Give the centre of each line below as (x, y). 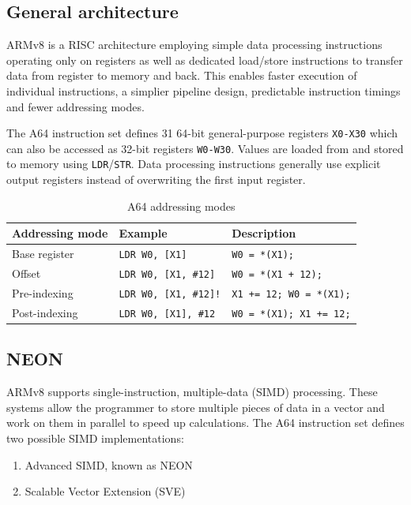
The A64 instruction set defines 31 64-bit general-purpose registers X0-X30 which (202, 133)
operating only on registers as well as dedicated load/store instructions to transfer (205, 60)
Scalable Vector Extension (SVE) (105, 491)
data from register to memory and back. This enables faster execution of (182, 75)
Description (264, 233)
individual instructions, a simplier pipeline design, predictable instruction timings (204, 90)
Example (143, 233)
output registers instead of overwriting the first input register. (156, 180)
